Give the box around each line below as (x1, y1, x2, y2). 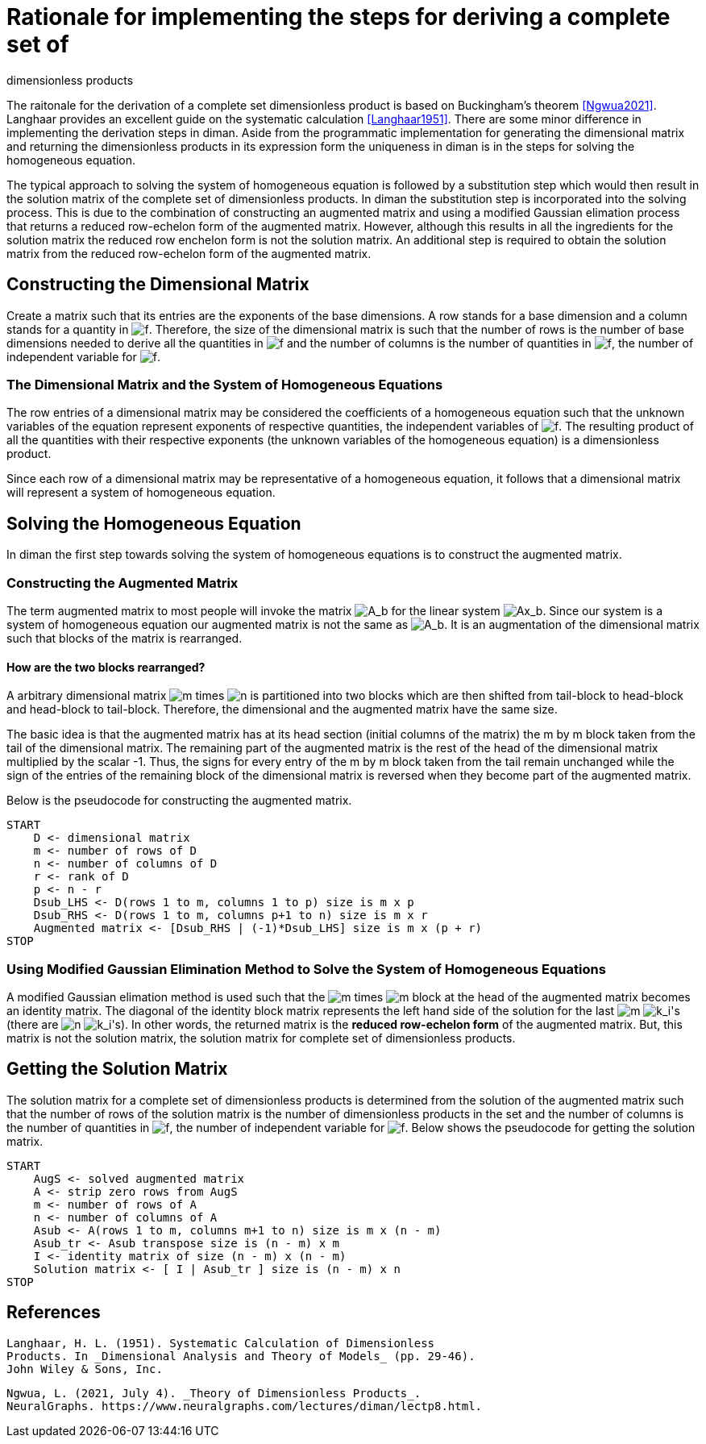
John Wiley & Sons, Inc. (6, 1362, 163, 1375)
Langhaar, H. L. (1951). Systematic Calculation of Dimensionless (6, 1336, 435, 1350)
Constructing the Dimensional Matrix (6, 274, 309, 295)
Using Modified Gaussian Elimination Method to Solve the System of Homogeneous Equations (6, 960, 606, 977)
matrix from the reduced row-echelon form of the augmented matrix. (6, 246, 372, 260)
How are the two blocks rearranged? (6, 660, 206, 674)
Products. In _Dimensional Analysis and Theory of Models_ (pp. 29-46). (6, 1349, 476, 1363)
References (6, 1302, 101, 1323)
